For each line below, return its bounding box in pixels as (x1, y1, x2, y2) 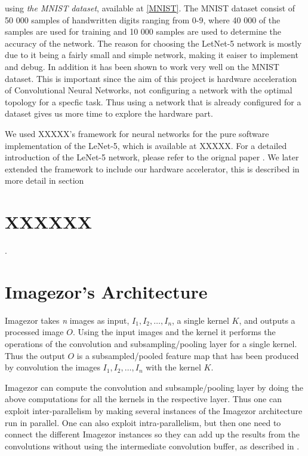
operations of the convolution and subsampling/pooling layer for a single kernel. (5, 337, 297, 349)
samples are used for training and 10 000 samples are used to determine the (5, 25, 282, 38)
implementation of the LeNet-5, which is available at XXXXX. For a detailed (5, 139, 287, 151)
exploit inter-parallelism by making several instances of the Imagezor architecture (5, 404, 303, 417)
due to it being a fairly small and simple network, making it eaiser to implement (5, 48, 298, 61)
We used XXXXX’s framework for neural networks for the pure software (5, 127, 269, 139)
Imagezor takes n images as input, (5, 314, 130, 326)
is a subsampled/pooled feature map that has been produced (76, 349, 299, 361)
